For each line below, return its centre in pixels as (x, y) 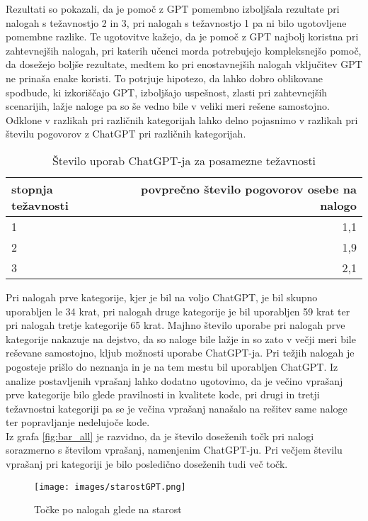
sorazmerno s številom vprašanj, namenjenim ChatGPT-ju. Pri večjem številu (174, 450)
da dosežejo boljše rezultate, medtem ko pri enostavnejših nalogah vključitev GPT (184, 64)
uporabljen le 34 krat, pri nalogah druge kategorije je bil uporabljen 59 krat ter (178, 311)
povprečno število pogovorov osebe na (249, 189)
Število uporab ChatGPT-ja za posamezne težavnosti (184, 160)
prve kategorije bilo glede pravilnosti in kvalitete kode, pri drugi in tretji (163, 394)
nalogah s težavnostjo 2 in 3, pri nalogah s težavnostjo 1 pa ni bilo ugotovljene (176, 22)
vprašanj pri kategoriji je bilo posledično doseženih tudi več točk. (147, 464)
